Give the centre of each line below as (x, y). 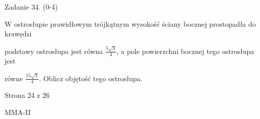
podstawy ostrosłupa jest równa (54, 51)
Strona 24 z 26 (27, 95)
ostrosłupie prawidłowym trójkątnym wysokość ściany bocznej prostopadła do (135, 23)
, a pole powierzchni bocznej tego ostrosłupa (185, 51)
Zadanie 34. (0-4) (31, 7)
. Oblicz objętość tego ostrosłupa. (90, 78)
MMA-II (18, 112)
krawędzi (18, 34)
